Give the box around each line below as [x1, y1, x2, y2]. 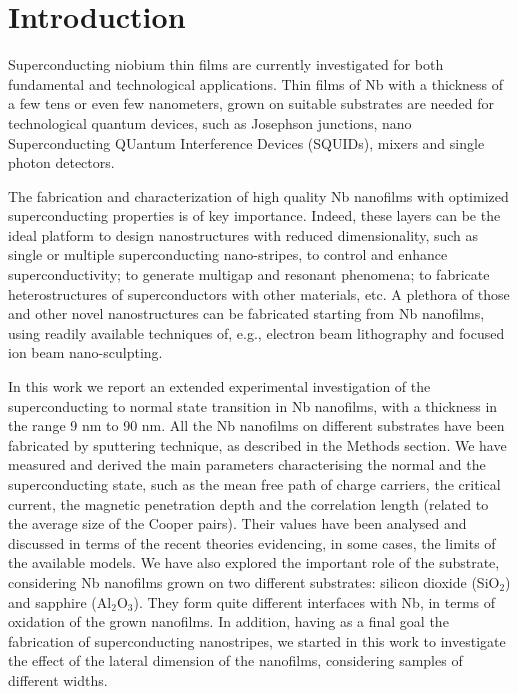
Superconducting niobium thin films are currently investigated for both [8, 54, 444, 75]
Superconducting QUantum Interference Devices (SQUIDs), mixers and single [8, 132, 485, 153]
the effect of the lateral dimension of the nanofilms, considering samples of [8, 650, 463, 671]
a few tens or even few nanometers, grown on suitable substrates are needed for [8, 93, 494, 114]
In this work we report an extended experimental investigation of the [8, 376, 431, 397]
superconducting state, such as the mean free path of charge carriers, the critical [8, 474, 501, 494]
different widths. [8, 669, 108, 690]
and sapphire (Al [8, 591, 112, 612]
